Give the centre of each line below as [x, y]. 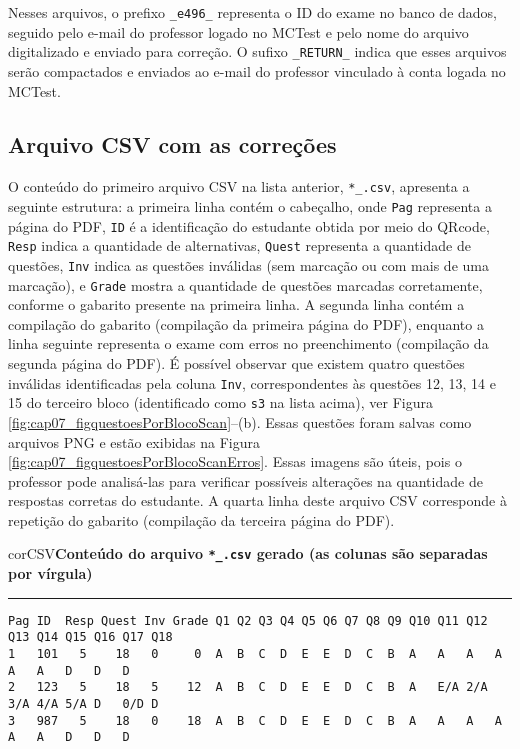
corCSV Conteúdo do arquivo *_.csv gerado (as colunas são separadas [248, 553]
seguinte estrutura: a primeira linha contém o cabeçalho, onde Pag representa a [250, 205]
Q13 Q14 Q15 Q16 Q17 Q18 [90, 637]
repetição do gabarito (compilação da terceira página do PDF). [201, 519]
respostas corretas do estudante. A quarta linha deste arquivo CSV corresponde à [257, 500]
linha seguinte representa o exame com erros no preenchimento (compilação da [248, 343]
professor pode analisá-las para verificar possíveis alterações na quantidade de [245, 480]
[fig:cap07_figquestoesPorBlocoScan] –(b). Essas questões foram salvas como [240, 421]
